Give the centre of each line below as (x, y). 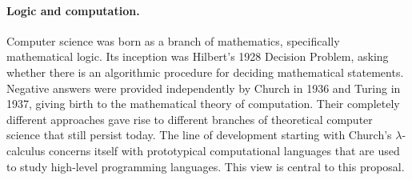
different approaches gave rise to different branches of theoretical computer (190, 119)
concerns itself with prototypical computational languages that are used (224, 150)
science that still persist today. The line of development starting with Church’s (199, 135)
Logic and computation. (73, 10)
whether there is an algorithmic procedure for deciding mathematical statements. (205, 72)
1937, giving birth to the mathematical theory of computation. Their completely (203, 104)
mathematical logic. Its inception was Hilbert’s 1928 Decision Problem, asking (198, 56)
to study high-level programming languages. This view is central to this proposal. (206, 166)
